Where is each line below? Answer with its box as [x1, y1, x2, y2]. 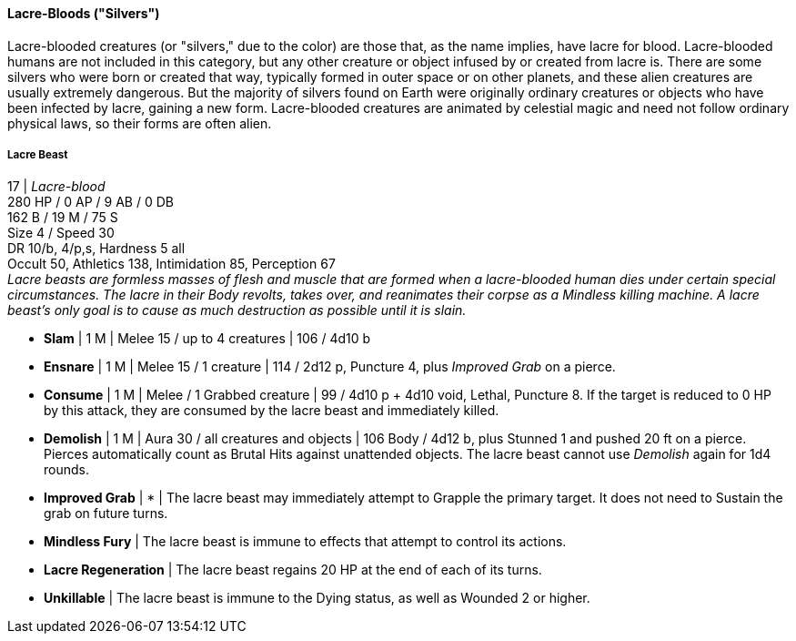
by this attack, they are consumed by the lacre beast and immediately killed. [44, 402, 499, 419]
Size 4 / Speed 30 [7, 225, 115, 241]
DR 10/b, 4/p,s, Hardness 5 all [7, 240, 186, 257]
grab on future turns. [44, 505, 168, 522]
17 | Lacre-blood [7, 178, 106, 195]
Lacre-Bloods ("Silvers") [7, 5, 160, 21]
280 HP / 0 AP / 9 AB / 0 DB [7, 194, 174, 210]
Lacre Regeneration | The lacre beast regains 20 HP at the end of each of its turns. [44, 562, 542, 578]
